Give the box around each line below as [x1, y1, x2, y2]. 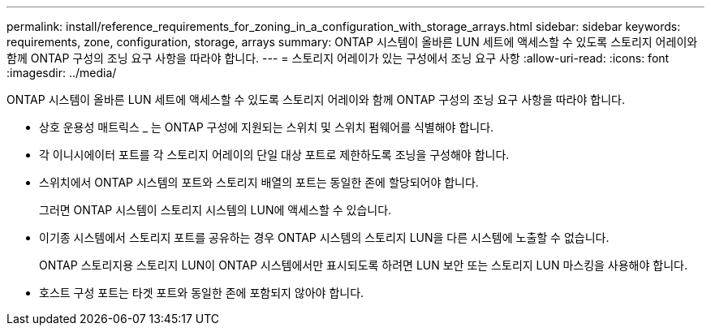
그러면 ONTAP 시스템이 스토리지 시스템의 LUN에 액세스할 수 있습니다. [39, 203, 392, 217]
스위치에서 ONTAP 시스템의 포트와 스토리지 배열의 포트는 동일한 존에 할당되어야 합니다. [39, 175, 479, 189]
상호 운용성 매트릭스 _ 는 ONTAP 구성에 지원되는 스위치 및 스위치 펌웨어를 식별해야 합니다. [39, 120, 494, 134]
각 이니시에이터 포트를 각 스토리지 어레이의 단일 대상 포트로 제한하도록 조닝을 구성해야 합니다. [39, 148, 510, 162]
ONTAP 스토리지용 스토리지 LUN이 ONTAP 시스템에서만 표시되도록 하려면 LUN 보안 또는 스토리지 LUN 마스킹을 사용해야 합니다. [39, 258, 687, 272]
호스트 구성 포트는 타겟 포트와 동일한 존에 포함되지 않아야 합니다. [39, 286, 364, 300]
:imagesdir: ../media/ [6, 66, 117, 80]
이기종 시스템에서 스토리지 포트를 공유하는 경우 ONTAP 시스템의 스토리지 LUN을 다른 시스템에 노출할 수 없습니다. [39, 231, 610, 244]
